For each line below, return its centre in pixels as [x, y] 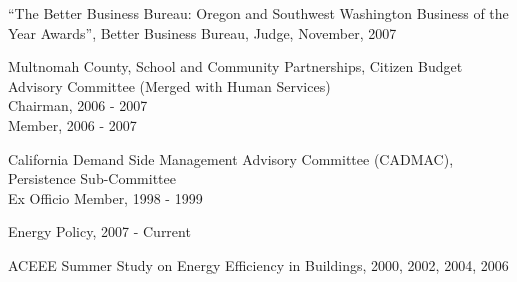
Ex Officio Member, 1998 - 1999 [105, 197]
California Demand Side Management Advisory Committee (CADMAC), [231, 158]
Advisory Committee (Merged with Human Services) [169, 85]
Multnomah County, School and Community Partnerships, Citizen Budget [235, 66]
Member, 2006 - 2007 [72, 124]
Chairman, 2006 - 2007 [78, 105]
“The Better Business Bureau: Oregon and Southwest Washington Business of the [258, 13]
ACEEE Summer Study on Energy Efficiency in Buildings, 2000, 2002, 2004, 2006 [258, 264]
